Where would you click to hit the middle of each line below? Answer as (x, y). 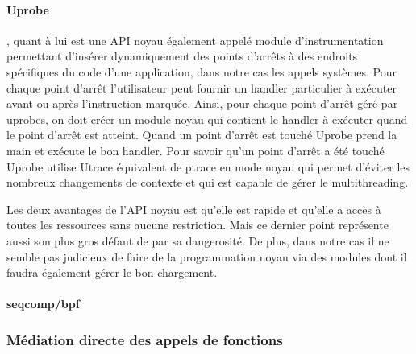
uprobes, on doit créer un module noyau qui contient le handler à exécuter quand (207, 119)
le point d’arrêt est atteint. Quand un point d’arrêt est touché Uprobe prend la (202, 135)
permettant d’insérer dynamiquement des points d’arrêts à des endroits (182, 56)
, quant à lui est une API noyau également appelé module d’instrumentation (195, 40)
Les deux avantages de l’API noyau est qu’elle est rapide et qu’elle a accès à (194, 209)
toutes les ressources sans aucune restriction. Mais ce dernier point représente (198, 225)
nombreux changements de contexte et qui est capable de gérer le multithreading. (208, 182)
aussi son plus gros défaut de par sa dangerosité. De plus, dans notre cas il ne (198, 240)
